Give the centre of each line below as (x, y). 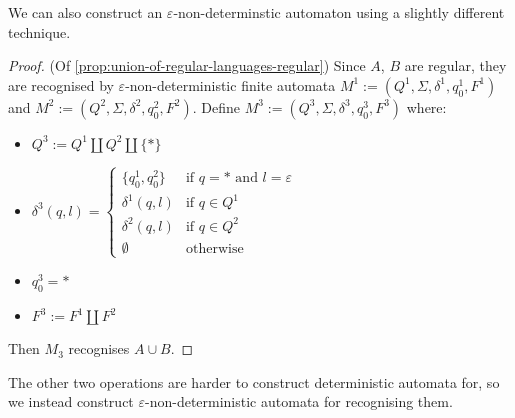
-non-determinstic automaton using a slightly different (339, 12)
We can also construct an (85, 12)
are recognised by (61, 84)
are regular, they (455, 65)
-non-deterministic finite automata (230, 84)
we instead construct (71, 401)
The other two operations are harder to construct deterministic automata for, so (254, 381)
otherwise (214, 249)
